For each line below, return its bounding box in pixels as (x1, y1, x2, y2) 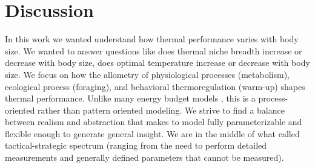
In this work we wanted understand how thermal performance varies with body (5, 33, 299, 45)
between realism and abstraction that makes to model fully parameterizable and (5, 115, 302, 128)
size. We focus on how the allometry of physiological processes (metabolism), (5, 68, 290, 80)
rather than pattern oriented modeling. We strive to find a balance (38, 103, 285, 116)
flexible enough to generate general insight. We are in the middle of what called (5, 127, 300, 140)
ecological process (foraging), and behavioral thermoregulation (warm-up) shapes (5, 80, 305, 92)
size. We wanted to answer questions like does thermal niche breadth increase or (5, 44, 302, 57)
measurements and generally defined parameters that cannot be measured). (5, 151, 284, 164)
